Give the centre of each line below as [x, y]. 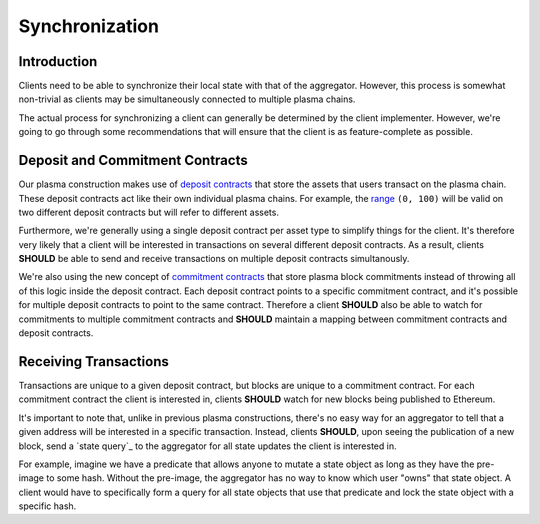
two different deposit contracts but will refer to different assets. [149, 212]
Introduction [58, 61]
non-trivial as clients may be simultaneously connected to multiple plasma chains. [187, 99]
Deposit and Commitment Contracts [133, 160]
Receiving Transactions [93, 361]
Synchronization [89, 26]
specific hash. [47, 506]
